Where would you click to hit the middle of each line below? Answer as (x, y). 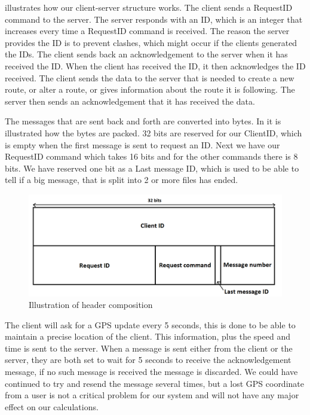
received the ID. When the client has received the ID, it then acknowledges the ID (155, 65)
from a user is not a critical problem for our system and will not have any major (152, 395)
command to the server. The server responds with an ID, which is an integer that (154, 19)
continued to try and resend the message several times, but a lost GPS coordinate (154, 383)
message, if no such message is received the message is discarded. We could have (151, 372)
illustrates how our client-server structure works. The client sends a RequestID (149, 7)
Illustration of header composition (91, 305)
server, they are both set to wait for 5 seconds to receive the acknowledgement (148, 360)
